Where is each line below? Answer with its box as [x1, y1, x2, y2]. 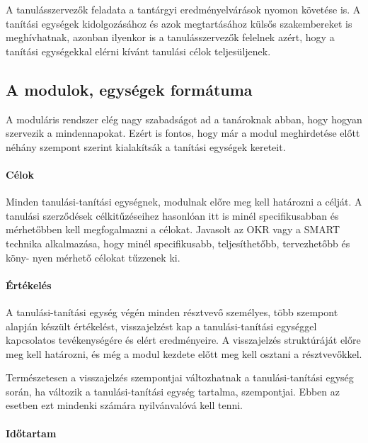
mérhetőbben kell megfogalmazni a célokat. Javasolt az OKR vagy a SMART [6, 222, 340, 237]
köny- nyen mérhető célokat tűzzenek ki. [6, 249, 180, 264]
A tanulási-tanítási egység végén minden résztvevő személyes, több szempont [6, 304, 338, 319]
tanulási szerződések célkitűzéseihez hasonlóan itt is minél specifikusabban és [6, 208, 339, 223]
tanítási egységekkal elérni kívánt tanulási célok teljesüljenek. [6, 43, 271, 58]
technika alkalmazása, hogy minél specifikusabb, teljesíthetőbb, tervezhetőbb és [6, 235, 350, 250]
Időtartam [6, 425, 57, 440]
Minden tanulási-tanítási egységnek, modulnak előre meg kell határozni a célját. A [6, 194, 362, 209]
